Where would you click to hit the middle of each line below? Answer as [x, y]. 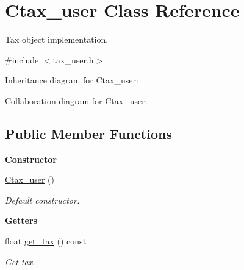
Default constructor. [42, 200]
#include [22, 59]
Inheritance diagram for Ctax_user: [72, 80]
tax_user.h [73, 59]
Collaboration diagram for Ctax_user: [76, 100]
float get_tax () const [46, 241]
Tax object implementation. [57, 39]
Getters [21, 220]
